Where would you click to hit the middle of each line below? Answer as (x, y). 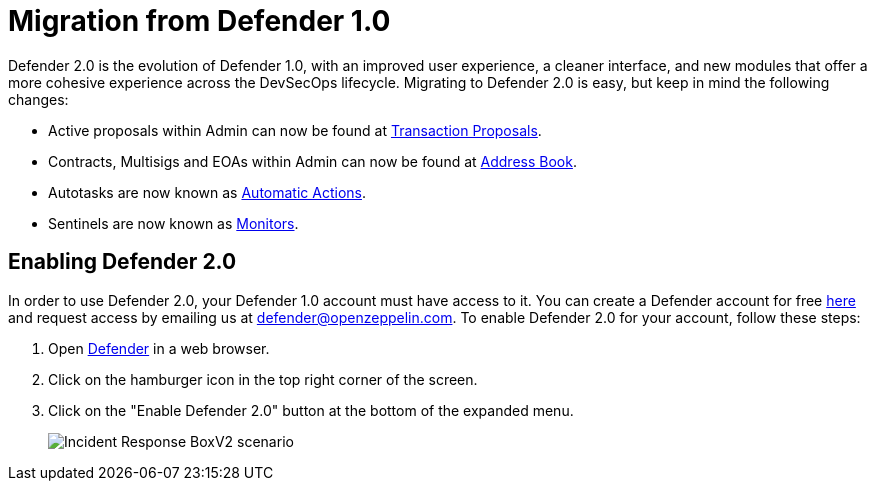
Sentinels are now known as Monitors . (173, 223)
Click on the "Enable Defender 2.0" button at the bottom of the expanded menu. (311, 410)
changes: (38, 99)
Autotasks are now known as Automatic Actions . (207, 192)
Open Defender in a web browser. (159, 348)
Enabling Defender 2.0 (122, 262)
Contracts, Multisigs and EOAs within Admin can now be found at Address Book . (312, 161)
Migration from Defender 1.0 (199, 21)
